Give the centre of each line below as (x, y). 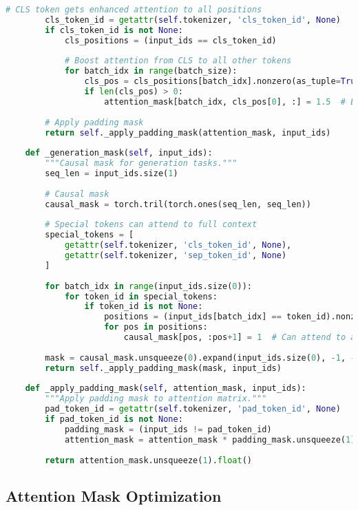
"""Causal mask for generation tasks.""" (141, 163)
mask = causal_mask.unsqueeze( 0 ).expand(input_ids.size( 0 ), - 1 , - (200, 358)
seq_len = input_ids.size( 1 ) (112, 173)
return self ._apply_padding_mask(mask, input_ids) (163, 368)
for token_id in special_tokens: (141, 296)
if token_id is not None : (144, 307)
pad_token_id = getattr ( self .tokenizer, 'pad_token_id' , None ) (193, 409)
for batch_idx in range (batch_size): (151, 71)
